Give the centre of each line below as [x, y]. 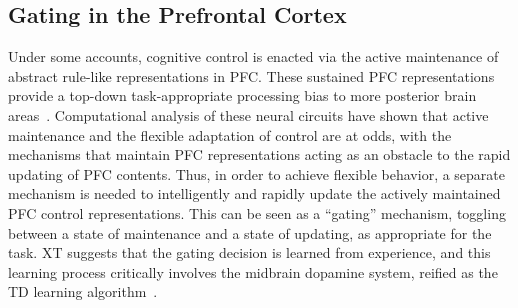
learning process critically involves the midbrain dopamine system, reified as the [253, 271]
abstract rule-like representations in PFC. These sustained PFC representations [251, 75]
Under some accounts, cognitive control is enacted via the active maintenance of [253, 56]
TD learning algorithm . [83, 291]
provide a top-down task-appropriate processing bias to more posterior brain [242, 95]
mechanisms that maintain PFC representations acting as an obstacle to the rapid [259, 154]
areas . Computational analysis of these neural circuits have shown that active [248, 114]
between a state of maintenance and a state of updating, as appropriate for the [250, 232]
